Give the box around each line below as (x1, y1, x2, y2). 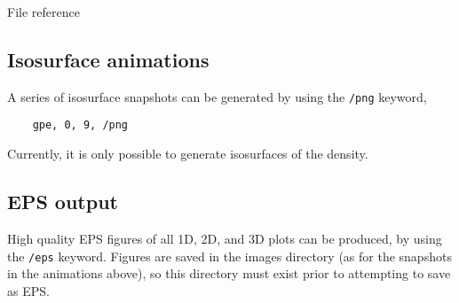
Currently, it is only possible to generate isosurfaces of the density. (7, 144, 368, 163)
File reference (7, 3, 80, 20)
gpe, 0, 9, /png (32, 119, 129, 132)
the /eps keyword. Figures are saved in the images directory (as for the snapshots (7, 246, 452, 265)
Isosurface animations (7, 45, 210, 73)
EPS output (7, 188, 118, 215)
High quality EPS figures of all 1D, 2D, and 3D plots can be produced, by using (7, 229, 442, 247)
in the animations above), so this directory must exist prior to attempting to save (7, 264, 451, 283)
